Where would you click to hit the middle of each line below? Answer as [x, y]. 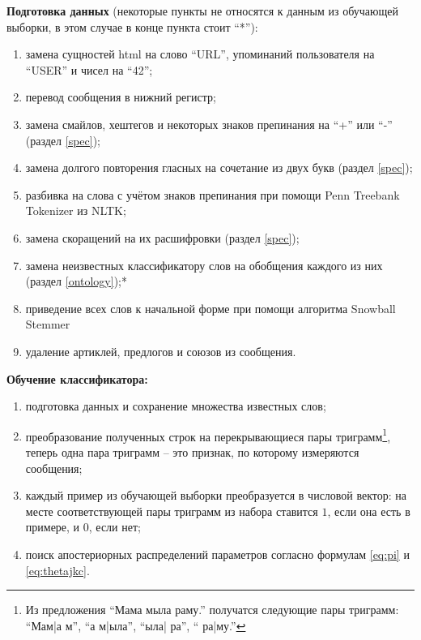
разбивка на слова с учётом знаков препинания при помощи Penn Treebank [213, 194]
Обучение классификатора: [77, 378]
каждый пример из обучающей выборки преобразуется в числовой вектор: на [216, 495]
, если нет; [115, 527]
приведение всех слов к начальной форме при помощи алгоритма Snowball [210, 308]
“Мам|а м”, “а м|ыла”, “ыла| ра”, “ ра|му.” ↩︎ [136, 625]
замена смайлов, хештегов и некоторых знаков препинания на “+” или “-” [209, 124]
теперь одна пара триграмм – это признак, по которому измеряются [192, 451]
